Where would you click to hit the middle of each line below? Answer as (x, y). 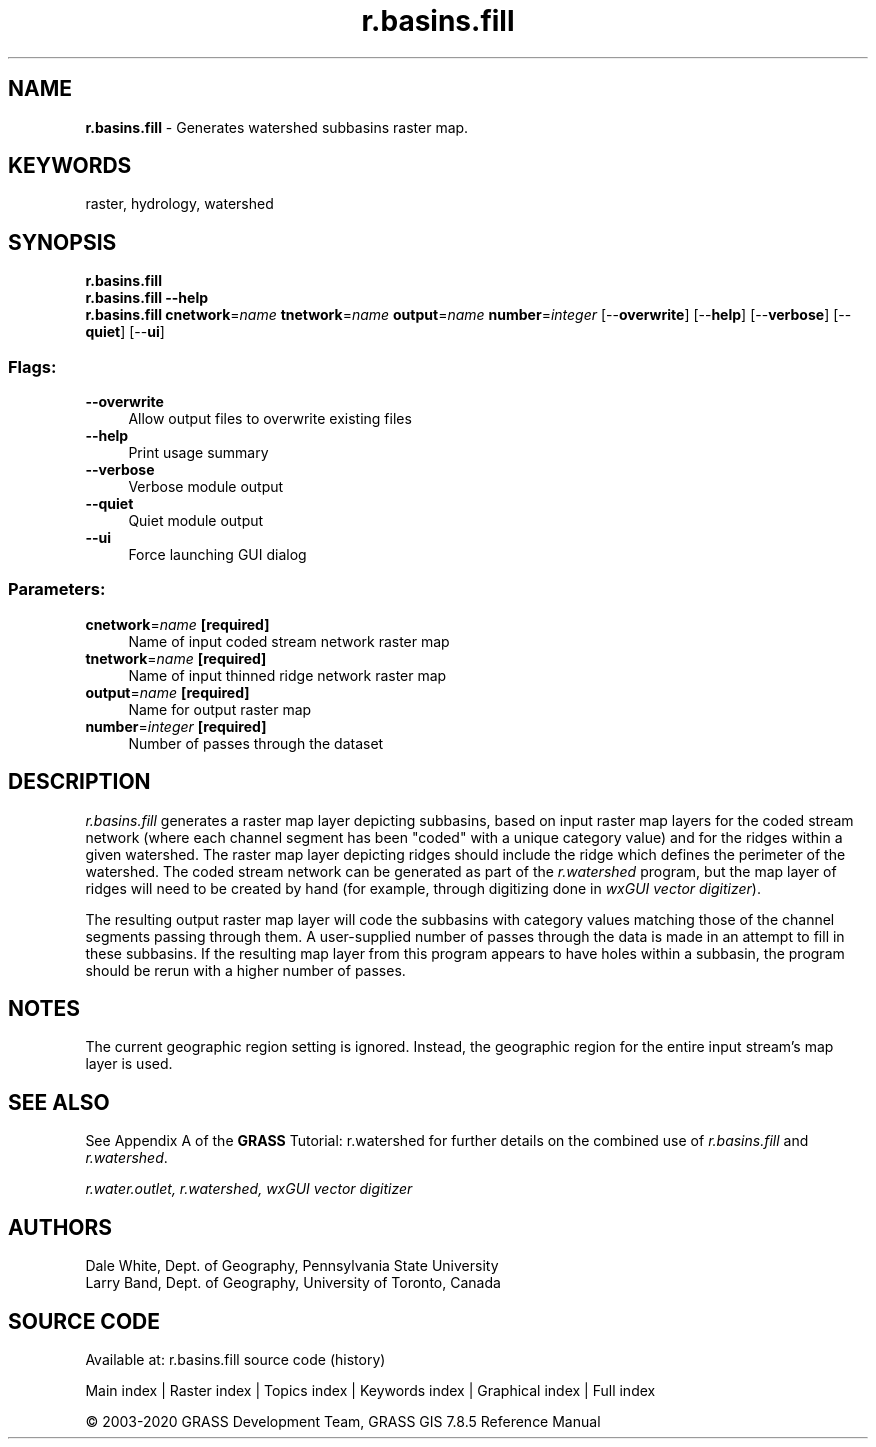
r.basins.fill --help (147, 298)
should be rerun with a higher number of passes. (245, 970)
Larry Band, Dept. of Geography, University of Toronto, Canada (293, 1283)
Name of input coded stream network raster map (289, 641)
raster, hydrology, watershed (179, 204)
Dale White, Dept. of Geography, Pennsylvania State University (292, 1266)
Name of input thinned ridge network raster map (287, 675)
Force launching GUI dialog (217, 555)
